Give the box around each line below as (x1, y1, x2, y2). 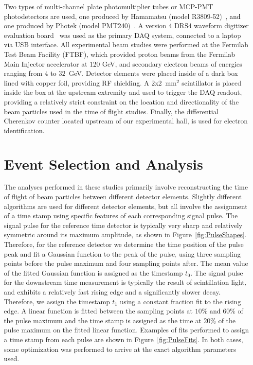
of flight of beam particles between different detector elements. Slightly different (4, 191, 242, 202)
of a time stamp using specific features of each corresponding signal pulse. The (4, 210, 238, 221)
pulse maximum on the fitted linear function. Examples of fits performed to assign (4, 325, 249, 335)
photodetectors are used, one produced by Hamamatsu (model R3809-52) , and (4, 11, 241, 21)
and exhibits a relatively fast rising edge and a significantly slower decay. (4, 286, 221, 296)
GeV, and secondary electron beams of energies (102, 58, 242, 69)
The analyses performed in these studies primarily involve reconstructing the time (4, 182, 248, 192)
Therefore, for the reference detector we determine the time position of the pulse (4, 239, 244, 249)
